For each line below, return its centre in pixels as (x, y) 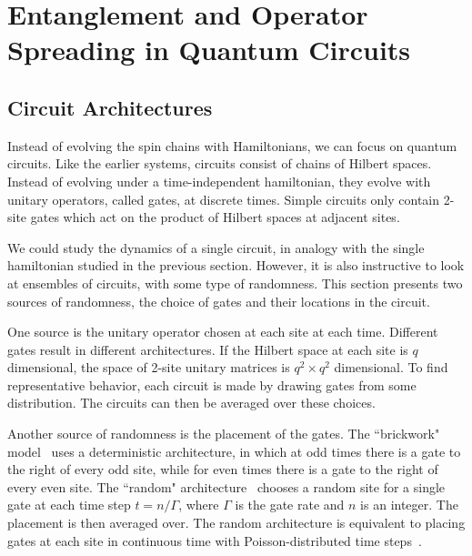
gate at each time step (69, 505)
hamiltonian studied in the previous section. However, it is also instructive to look (236, 265)
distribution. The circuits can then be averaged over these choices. (191, 403)
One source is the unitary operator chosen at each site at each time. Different (223, 332)
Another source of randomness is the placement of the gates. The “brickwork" (224, 434)
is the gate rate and (290, 505)
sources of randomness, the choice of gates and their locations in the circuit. (219, 301)
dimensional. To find (391, 367)
